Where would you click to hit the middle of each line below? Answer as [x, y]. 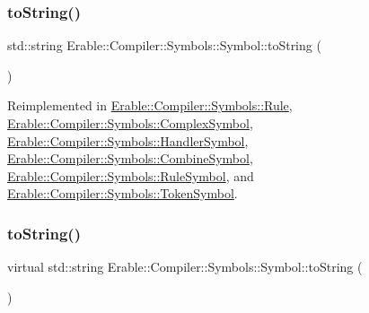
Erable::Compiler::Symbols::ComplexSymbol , [130, 123]
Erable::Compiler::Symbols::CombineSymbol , [130, 158]
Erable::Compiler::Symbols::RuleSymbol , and [131, 175]
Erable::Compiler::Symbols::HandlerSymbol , [128, 140]
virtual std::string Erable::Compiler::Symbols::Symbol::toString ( [185, 267]
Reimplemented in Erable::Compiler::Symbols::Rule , [150, 105]
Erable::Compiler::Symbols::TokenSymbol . [123, 193]
